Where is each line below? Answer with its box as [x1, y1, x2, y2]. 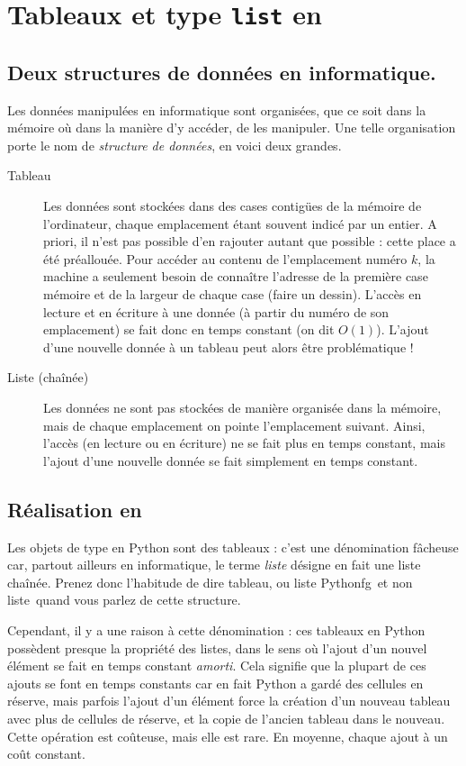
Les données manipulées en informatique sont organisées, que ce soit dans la [7, 100, 426, 119]
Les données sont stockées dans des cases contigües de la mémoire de [43, 196, 422, 215]
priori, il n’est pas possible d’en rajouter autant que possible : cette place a [43, 232, 456, 251]
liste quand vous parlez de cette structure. [7, 590, 241, 609]
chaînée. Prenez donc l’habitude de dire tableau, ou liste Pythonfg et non [7, 572, 413, 591]
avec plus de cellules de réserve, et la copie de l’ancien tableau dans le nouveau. [7, 708, 445, 727]
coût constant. [7, 744, 85, 763]
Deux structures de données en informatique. [7, 58, 436, 86]
